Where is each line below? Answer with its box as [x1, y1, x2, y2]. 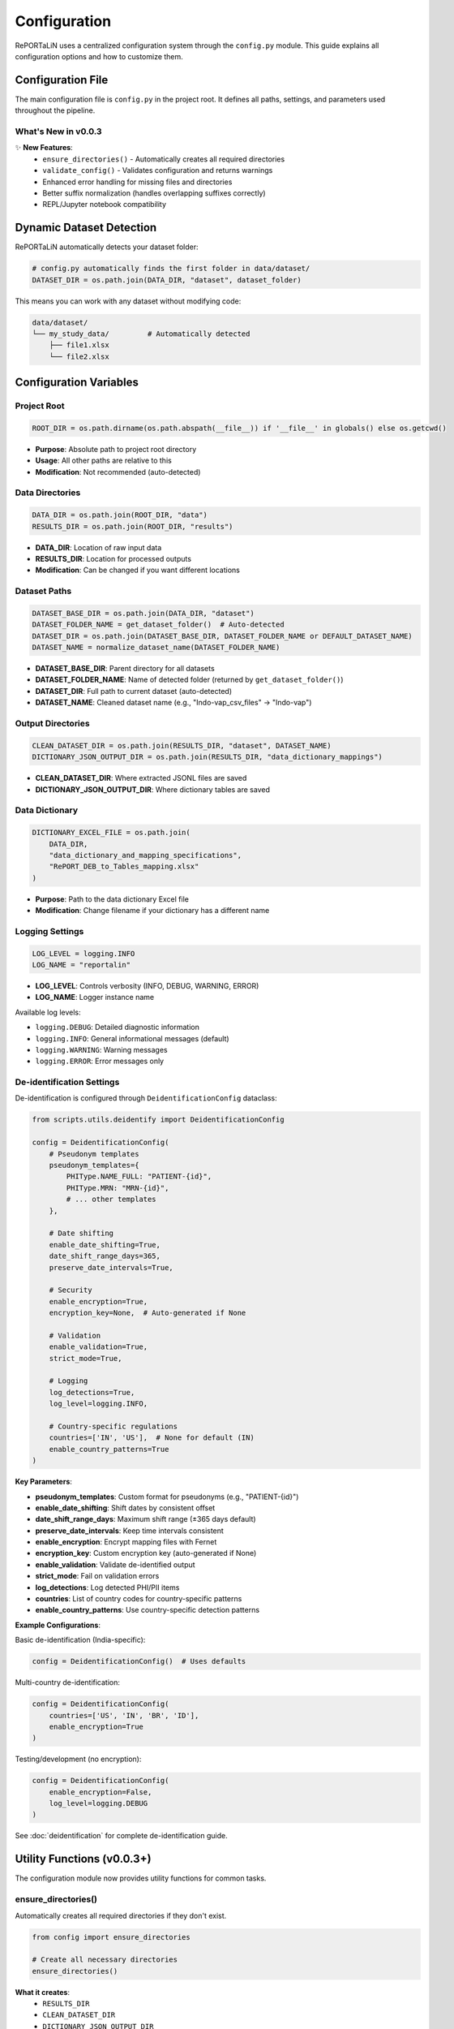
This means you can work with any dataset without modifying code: [15, 296, 242, 306]
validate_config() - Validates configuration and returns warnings [42, 166, 273, 175]
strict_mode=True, [49, 1354, 122, 1363]
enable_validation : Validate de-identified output [35, 1559, 195, 1570]
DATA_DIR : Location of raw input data [35, 542, 162, 552]
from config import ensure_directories [32, 1932, 191, 1941]
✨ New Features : [15, 143, 73, 153]
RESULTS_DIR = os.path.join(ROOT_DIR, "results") [32, 522, 233, 531]
